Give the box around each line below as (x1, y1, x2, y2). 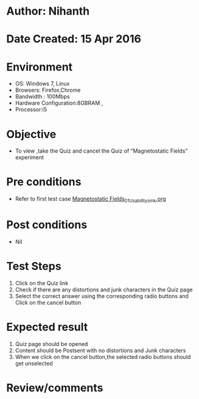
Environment (6, 60, 73, 74)
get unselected (15, 359, 53, 367)
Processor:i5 (15, 106, 47, 113)
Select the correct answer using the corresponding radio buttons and (15, 292, 189, 299)
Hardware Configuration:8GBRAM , (15, 99, 103, 107)
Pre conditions (6, 175, 82, 189)
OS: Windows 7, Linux (15, 80, 70, 88)
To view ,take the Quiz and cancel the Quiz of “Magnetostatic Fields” (15, 147, 188, 154)
